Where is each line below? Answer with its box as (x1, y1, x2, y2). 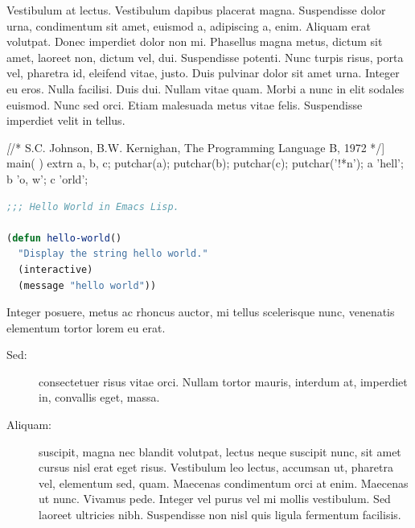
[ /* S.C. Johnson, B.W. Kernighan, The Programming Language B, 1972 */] (6, 138, 385, 155)
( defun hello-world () (6, 232, 122, 244)
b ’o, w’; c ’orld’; (6, 170, 88, 187)
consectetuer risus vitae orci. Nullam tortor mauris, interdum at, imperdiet (39, 373, 408, 390)
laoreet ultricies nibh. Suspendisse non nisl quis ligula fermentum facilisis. (39, 506, 401, 523)
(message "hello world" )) (18, 279, 157, 291)
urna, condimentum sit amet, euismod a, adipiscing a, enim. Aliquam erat (6, 17, 371, 34)
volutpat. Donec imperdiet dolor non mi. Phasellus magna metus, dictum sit (6, 33, 383, 50)
